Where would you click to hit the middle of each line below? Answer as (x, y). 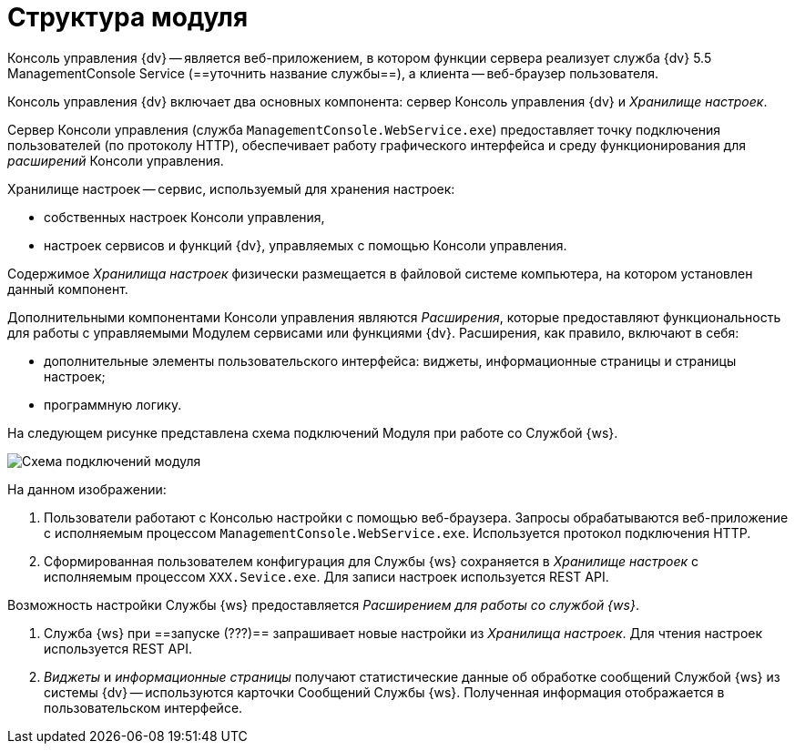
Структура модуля (128, 17)
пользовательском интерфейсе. (143, 707)
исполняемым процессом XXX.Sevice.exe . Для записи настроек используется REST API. (326, 576)
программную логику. (113, 404)
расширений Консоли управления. (116, 160)
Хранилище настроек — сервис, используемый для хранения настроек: (231, 188)
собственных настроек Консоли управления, (184, 217)
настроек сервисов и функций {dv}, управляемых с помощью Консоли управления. (306, 245)
